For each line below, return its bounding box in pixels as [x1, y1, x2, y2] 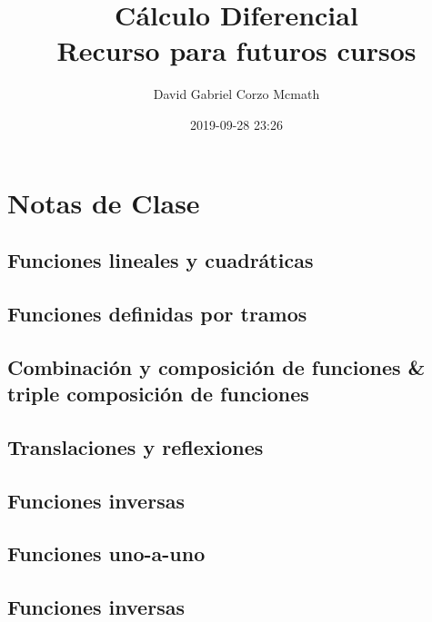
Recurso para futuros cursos [56, 32, 417, 69]
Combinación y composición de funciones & [7, 352, 426, 380]
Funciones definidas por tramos [7, 299, 307, 327]
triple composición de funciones [7, 380, 309, 408]
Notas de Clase [7, 183, 200, 221]
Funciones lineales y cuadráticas [7, 246, 314, 274]
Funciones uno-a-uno [7, 539, 206, 568]
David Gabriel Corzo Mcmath [153, 84, 320, 104]
